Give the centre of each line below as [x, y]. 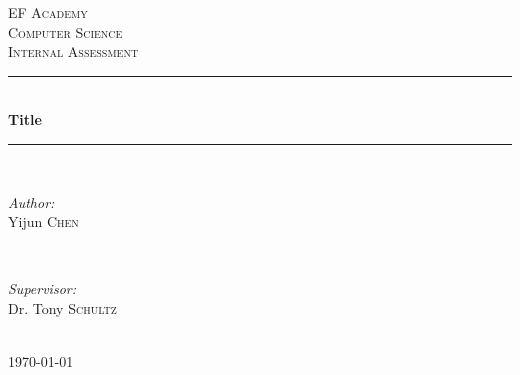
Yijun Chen [43, 221]
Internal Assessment [73, 51]
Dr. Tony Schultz [62, 307]
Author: [31, 201]
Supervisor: [42, 288]
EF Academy [48, 12]
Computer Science [65, 31]
